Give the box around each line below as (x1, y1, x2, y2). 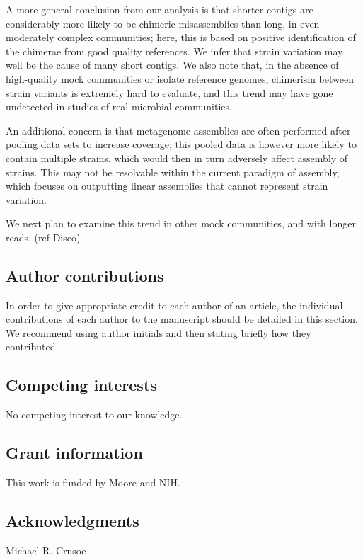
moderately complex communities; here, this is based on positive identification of (6, 30, 356, 45)
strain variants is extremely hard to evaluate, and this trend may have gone (6, 85, 333, 100)
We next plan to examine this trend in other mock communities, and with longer (6, 216, 356, 231)
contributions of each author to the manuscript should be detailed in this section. (6, 312, 358, 326)
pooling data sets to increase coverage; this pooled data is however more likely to (6, 137, 357, 152)
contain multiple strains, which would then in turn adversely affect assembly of (6, 150, 348, 165)
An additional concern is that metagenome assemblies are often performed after (6, 122, 351, 137)
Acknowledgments (6, 510, 139, 532)
